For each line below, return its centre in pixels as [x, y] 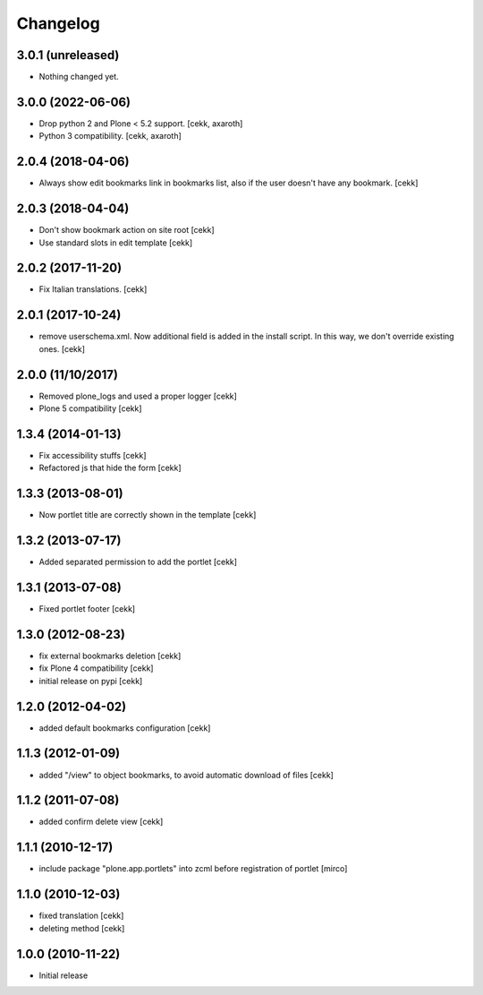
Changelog [58, 23]
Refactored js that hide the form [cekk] [110, 468]
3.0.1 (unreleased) [68, 55]
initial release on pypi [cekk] [91, 681]
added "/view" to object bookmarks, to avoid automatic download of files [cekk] [186, 775]
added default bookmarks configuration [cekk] [125, 728]
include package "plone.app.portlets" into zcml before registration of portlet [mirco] [193, 869]
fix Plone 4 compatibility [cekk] [96, 668]
